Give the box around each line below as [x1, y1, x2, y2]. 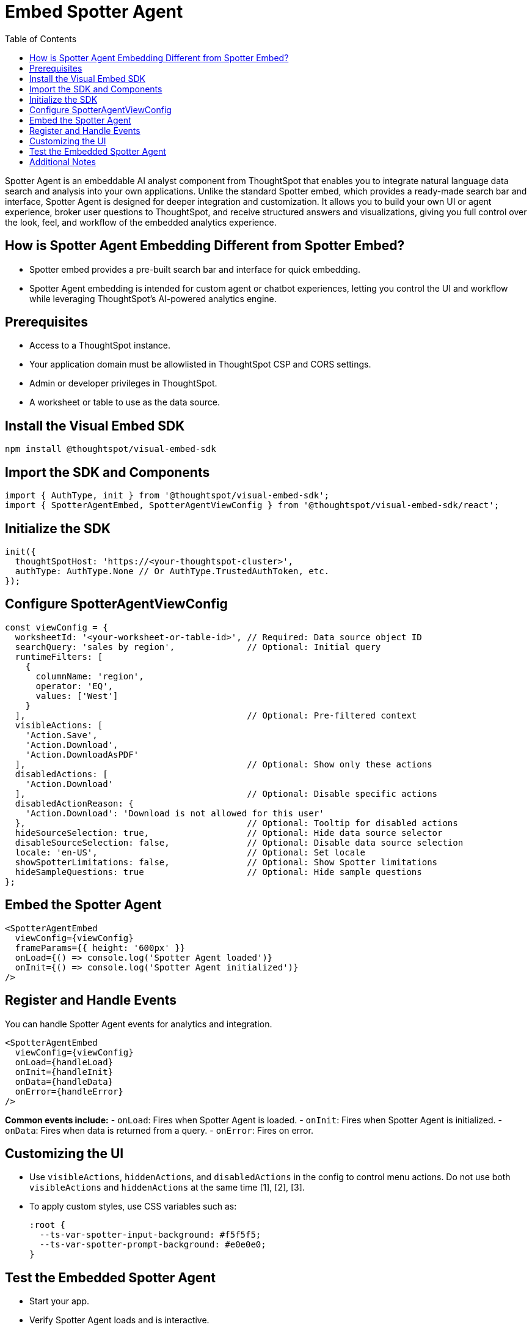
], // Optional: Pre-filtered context [15, 710, 417, 720]
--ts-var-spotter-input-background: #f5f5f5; [39, 1230, 261, 1240]
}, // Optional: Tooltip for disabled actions [15, 818, 458, 828]
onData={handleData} [15, 1076, 114, 1087]
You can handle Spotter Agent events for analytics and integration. [5, 1018, 272, 1029]
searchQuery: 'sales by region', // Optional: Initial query [15, 641, 381, 652]
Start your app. [29, 1296, 90, 1307]
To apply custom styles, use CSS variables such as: [29, 1201, 237, 1212]
